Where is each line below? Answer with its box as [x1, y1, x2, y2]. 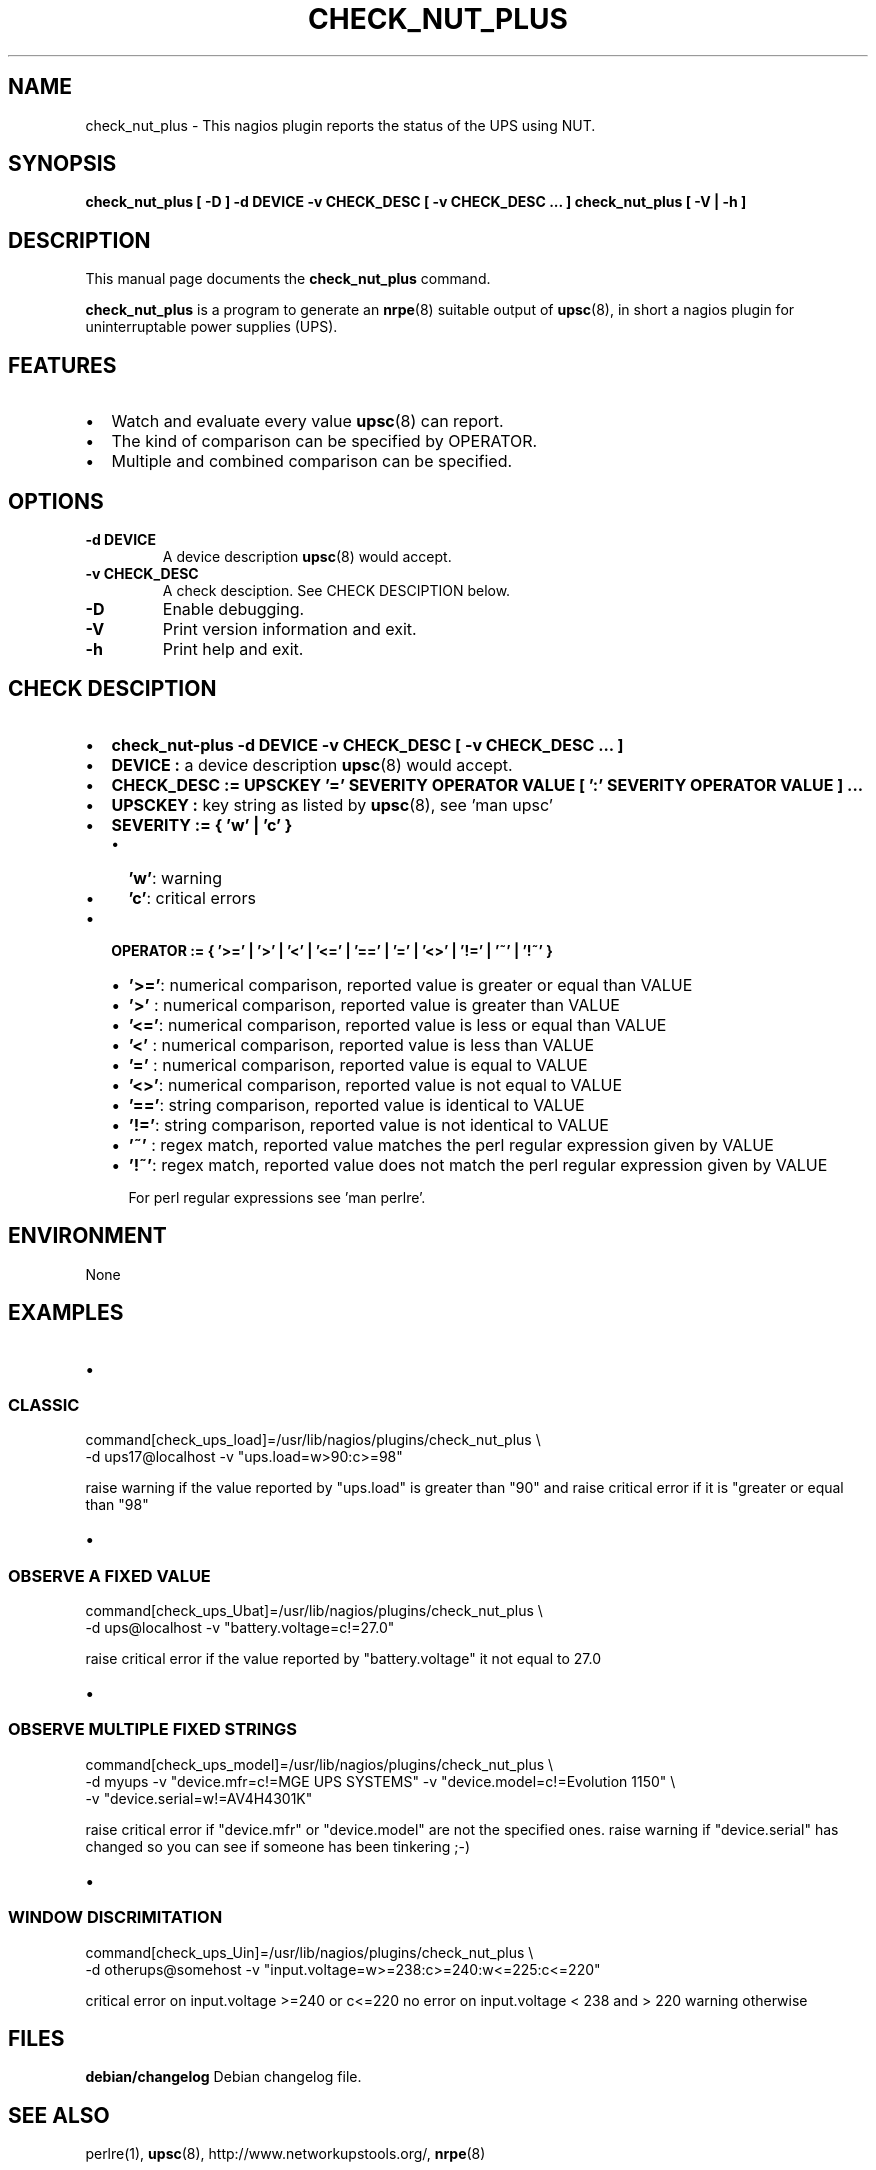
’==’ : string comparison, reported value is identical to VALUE [128, 1094, 585, 1115]
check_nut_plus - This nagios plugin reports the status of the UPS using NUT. [85, 116, 596, 134]
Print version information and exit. [162, 618, 417, 639]
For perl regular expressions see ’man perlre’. [128, 1188, 426, 1206]
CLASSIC [8, 1394, 80, 1415]
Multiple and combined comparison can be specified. [111, 451, 513, 472]
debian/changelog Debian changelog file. [85, 2068, 362, 2086]
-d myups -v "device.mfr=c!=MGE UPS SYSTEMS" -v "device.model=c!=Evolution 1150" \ [85, 1772, 676, 1790]
